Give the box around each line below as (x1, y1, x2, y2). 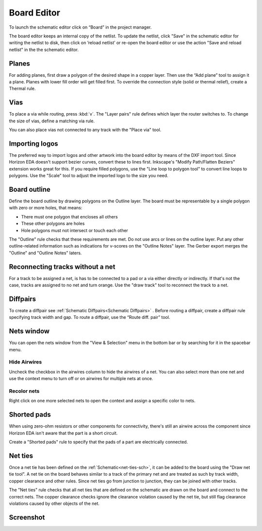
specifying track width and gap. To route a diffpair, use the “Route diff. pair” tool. (9, 315, 170, 320)
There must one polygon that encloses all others (21, 214, 118, 219)
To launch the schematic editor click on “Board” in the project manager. (9, 24, 152, 30)
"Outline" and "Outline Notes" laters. (9, 250, 82, 256)
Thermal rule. (9, 85, 36, 92)
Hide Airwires (9, 359, 42, 365)
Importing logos (9, 139, 58, 148)
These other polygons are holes (21, 221, 85, 227)
